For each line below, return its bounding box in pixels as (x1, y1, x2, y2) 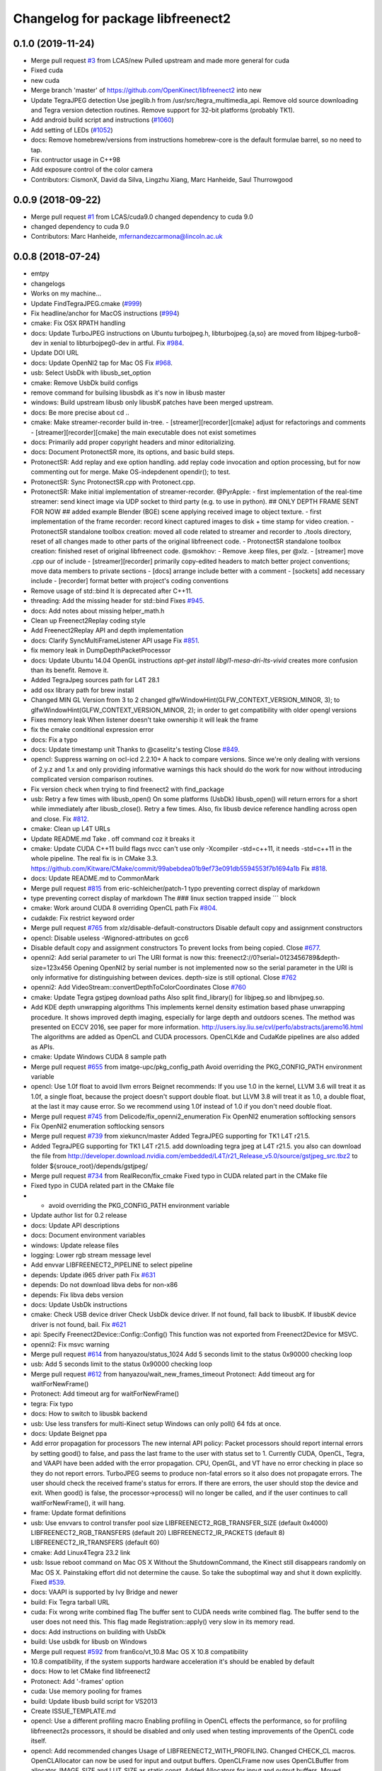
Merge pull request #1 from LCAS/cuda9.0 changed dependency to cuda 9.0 (30, 213, 254, 221)
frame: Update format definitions (30, 1509, 127, 1517)
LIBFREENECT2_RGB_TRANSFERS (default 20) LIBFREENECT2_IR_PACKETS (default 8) (30, 1528, 285, 1537)
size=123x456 (30, 963, 72, 972)
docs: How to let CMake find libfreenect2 (30, 1667, 151, 1675)
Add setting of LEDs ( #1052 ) (30, 125, 113, 134)
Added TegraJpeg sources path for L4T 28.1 (30, 676, 160, 684)
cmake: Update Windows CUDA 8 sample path (30, 1053, 167, 1061)
